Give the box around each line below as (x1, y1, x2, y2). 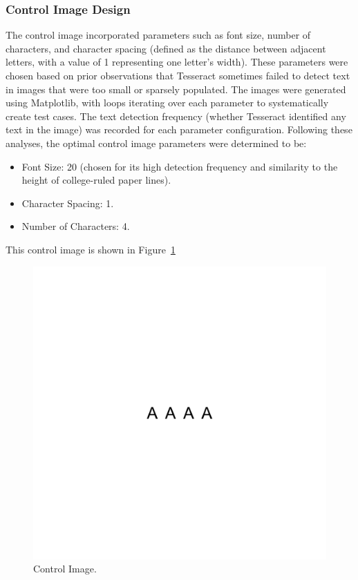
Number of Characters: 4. (21, 219, 130, 233)
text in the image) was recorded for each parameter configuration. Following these (6, 122, 352, 137)
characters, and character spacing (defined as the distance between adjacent (6, 41, 326, 55)
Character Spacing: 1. (21, 195, 114, 210)
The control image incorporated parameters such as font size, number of (6, 28, 311, 42)
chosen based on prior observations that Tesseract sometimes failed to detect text (6, 68, 350, 82)
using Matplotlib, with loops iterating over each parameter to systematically (6, 95, 329, 110)
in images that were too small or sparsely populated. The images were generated (6, 81, 346, 96)
